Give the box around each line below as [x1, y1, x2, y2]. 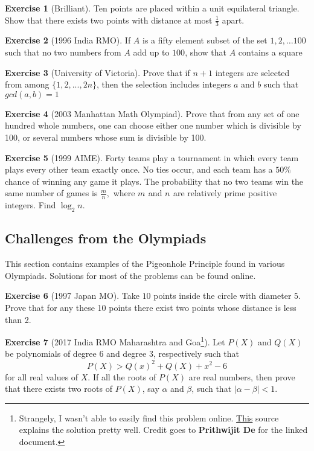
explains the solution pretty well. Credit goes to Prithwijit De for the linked [19, 423, 308, 436]
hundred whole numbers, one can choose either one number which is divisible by [5, 119, 301, 132]
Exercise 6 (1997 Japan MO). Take [5, 289, 139, 302]
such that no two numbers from [5, 46, 121, 59]
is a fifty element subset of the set [143, 34, 268, 46]
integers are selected [215, 66, 290, 78]
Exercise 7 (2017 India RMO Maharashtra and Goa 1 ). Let [5, 334, 225, 348]
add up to [133, 46, 170, 59]
